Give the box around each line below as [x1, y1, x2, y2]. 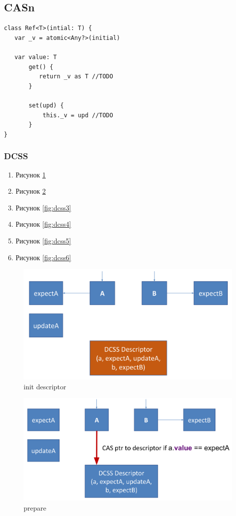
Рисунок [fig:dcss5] [15, 235, 71, 245]
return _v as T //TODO [39, 73, 113, 80]
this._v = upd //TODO [42, 111, 113, 119]
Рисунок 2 [15, 186, 46, 196]
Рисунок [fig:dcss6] [15, 252, 71, 262]
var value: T [14, 53, 57, 61]
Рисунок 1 [15, 169, 46, 179]
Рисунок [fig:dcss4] [15, 219, 71, 229]
